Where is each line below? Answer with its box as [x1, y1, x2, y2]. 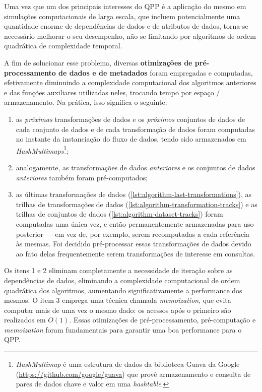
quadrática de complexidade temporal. [4, 40, 122, 51]
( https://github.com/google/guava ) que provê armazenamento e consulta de [16, 368, 251, 379]
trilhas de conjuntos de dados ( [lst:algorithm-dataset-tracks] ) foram [16, 209, 223, 219]
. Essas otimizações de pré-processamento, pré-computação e [69, 314, 256, 325]
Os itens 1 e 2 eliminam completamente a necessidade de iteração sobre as [4, 265, 233, 276]
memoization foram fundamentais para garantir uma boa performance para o [4, 324, 242, 335]
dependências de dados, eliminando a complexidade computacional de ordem [4, 275, 240, 285]
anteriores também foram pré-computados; [16, 172, 148, 182]
